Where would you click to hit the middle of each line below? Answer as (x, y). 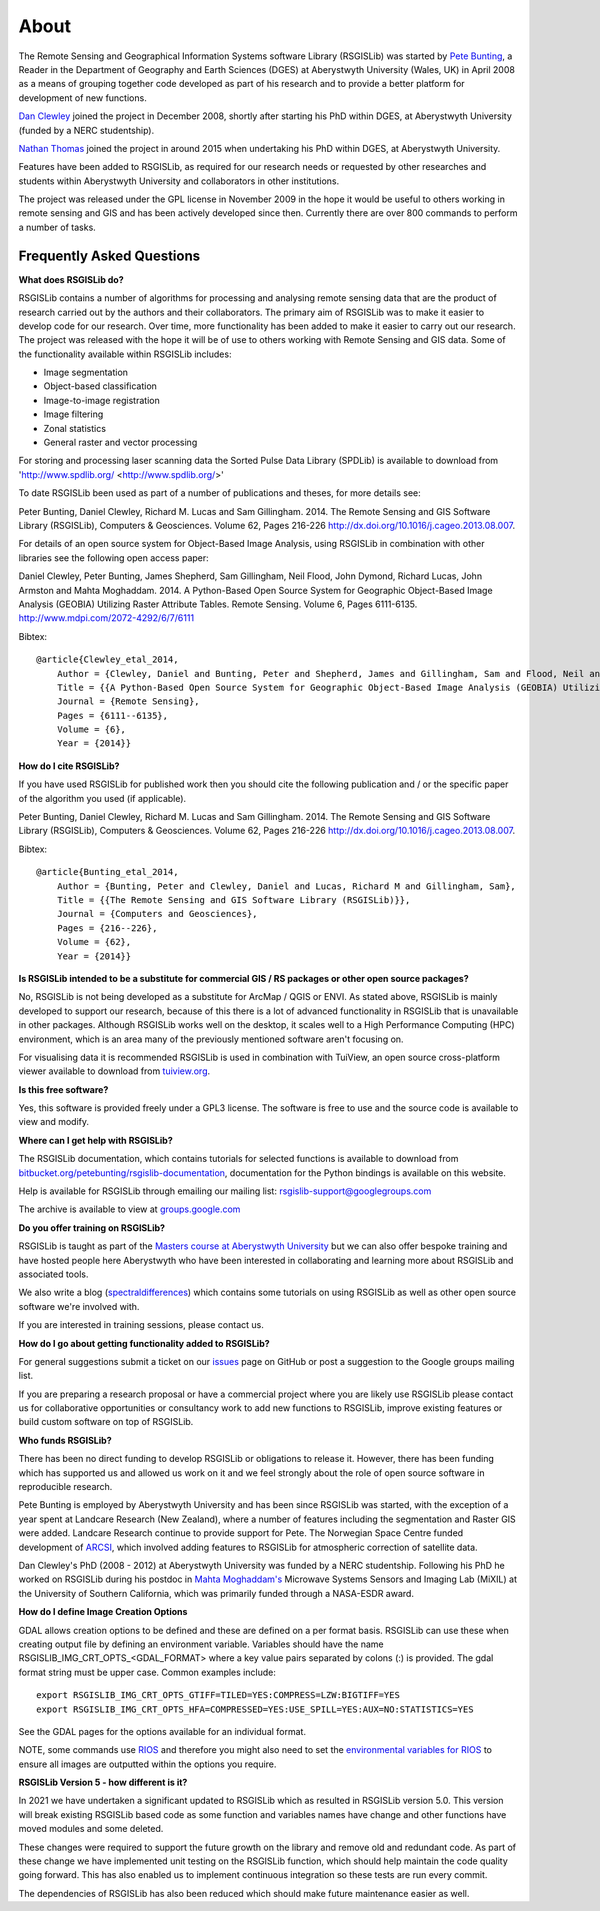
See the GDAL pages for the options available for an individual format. (162, 1731)
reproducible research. (65, 1487)
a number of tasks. (57, 227)
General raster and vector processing (120, 442)
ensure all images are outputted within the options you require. (147, 1764)
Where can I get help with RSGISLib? (96, 1140)
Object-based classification (100, 386)
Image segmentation (86, 372)
